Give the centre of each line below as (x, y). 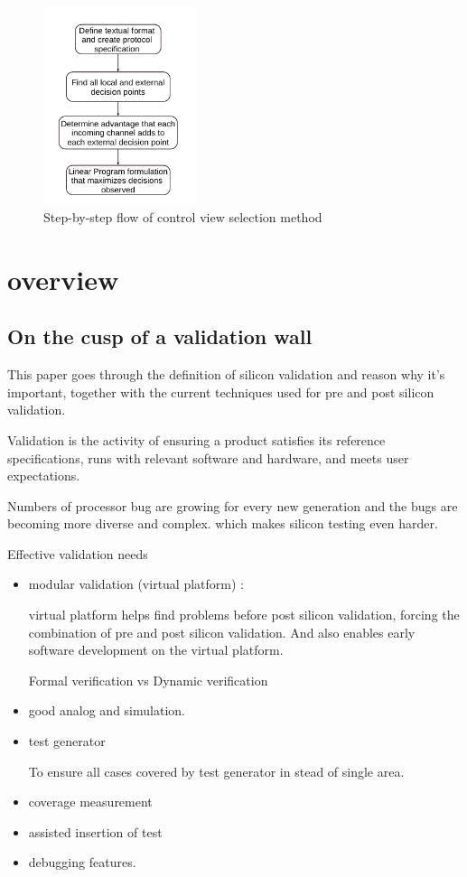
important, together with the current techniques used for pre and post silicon (221, 392)
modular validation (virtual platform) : (136, 584)
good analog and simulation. (107, 710)
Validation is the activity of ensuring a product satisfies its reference (196, 439)
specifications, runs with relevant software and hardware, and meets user (208, 457)
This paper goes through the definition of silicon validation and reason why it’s (226, 374)
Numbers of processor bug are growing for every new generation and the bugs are (233, 505)
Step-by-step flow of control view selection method (183, 216)
